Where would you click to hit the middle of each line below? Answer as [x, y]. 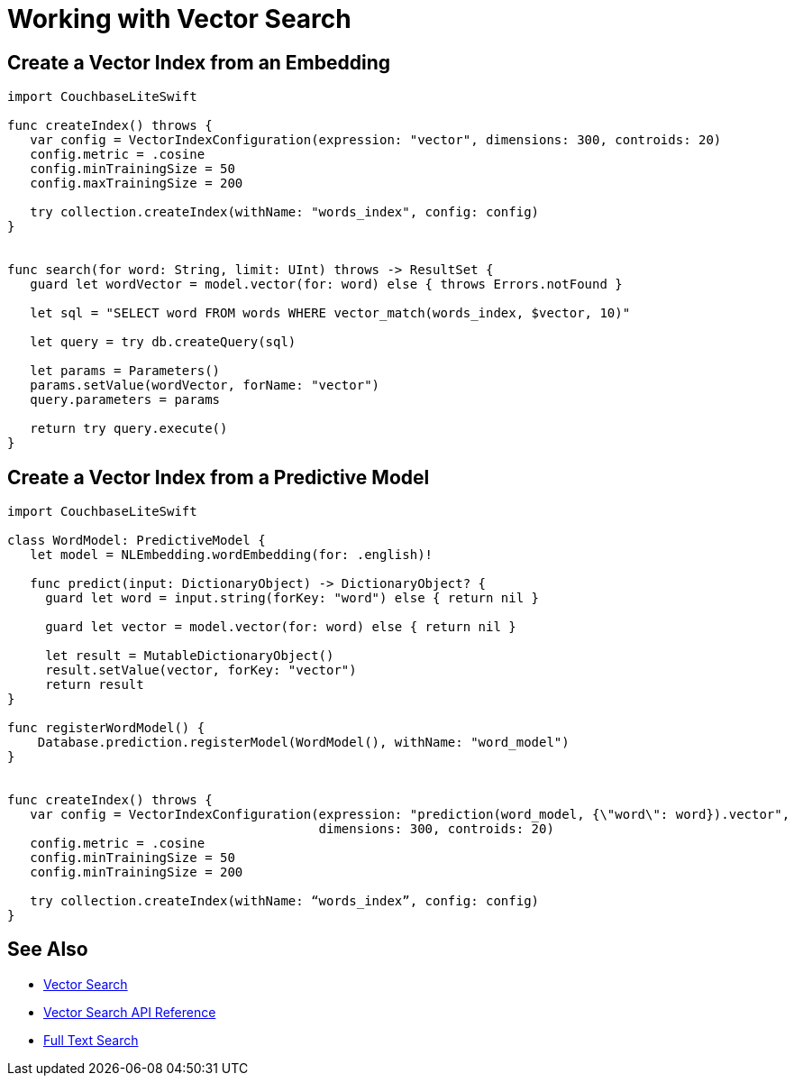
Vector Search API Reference [130, 1012]
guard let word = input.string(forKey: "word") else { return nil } [292, 598]
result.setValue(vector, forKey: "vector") [201, 670]
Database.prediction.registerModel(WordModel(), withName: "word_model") [303, 743]
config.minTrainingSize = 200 [137, 872]
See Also [48, 950]
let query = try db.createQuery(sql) [163, 342]
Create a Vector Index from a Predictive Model [219, 477]
